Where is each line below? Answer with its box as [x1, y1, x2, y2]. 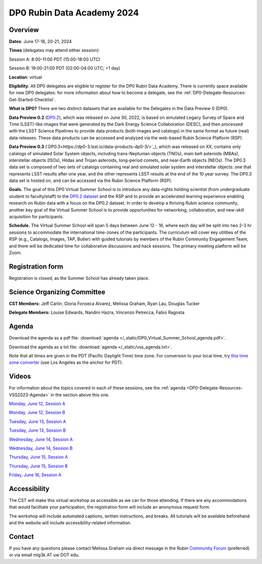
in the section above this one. [50, 392, 110, 398]
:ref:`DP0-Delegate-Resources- [183, 90, 246, 96]
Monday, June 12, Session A [9, 401, 65, 406]
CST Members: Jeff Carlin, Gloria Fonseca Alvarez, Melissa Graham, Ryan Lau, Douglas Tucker [9, 301, 200, 306]
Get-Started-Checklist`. [9, 97, 56, 102]
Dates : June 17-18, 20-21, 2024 [9, 39, 72, 45]
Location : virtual [9, 74, 42, 80]
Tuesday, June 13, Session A [9, 419, 66, 424]
